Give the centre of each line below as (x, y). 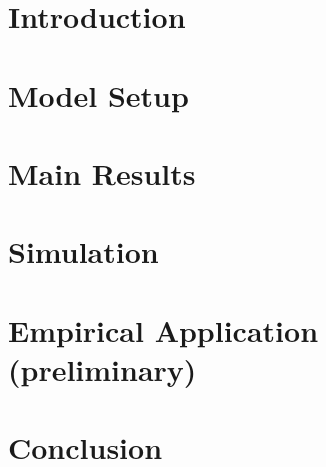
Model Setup (98, 94)
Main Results (102, 172)
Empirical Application (163, 329)
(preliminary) (102, 368)
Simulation (83, 251)
